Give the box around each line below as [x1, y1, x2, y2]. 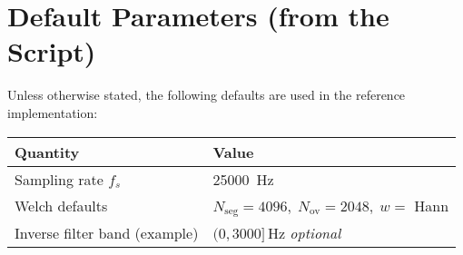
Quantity [15, 141, 80, 162]
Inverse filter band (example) [15, 222, 199, 244]
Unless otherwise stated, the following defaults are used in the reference [7, 85, 406, 104]
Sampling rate [15, 168, 103, 190]
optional [290, 222, 341, 244]
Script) [7, 33, 96, 70]
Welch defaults [15, 195, 108, 217]
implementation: [7, 103, 98, 122]
